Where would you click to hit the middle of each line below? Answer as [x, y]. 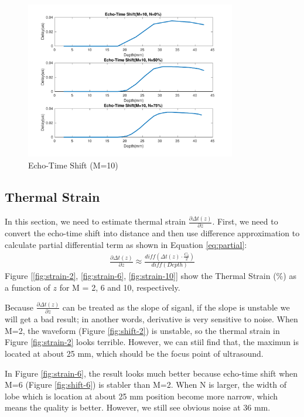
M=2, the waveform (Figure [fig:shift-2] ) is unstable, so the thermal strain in [142, 330]
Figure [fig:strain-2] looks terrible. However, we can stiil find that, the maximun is [152, 342]
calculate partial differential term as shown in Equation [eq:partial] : [126, 245]
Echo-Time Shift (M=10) [73, 165]
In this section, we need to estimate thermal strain [95, 221]
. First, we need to [245, 221]
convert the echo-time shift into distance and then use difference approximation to [152, 233]
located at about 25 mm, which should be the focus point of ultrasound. [134, 354]
